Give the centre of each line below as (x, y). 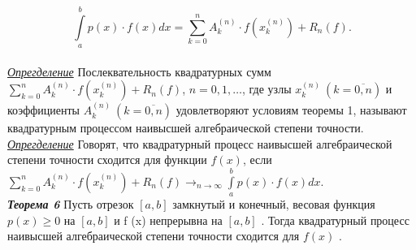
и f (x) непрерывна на (168, 220)
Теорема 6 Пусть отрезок (71, 204)
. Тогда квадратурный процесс (335, 220)
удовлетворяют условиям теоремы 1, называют (291, 110)
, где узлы (267, 89)
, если (257, 159)
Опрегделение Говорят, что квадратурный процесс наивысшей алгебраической (200, 143)
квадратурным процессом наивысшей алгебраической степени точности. (186, 128)
